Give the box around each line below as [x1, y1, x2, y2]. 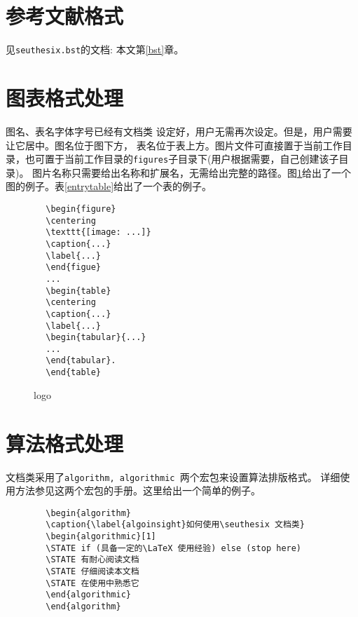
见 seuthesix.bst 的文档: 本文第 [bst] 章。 [6, 42, 184, 57]
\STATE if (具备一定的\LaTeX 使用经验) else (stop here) [46, 543, 302, 553]
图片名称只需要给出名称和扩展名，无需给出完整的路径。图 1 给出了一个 [32, 165, 352, 179]
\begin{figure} [46, 203, 116, 214]
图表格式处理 [6, 83, 124, 111]
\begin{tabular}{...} [46, 332, 146, 343]
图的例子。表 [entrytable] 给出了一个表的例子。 [6, 179, 212, 194]
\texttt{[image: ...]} [46, 227, 151, 238]
